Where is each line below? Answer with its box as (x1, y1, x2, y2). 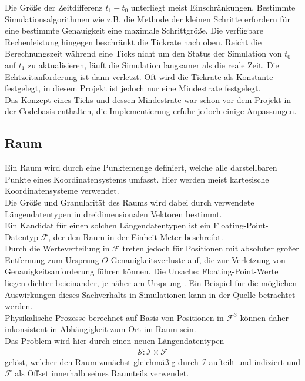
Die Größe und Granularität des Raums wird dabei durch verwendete (5, 196, 254, 208)
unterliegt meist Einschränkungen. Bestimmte (130, 1, 296, 13)
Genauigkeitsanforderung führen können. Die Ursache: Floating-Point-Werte (5, 265, 279, 277)
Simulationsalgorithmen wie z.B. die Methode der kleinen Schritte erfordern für (5, 12, 290, 25)
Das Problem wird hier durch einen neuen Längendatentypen (5, 334, 224, 347)
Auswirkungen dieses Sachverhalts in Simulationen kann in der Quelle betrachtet (5, 288, 296, 300)
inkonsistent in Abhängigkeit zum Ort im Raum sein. (5, 323, 196, 335)
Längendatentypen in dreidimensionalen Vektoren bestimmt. (5, 207, 222, 220)
